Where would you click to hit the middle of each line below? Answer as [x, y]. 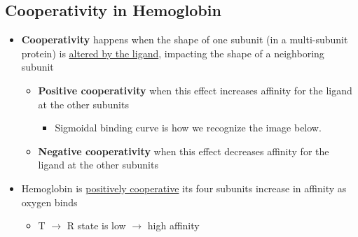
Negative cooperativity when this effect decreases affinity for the [184, 151]
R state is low [96, 225]
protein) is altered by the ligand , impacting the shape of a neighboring [173, 53]
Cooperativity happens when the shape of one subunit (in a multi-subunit [185, 39]
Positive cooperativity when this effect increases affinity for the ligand [195, 90]
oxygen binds [49, 202]
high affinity [173, 225]
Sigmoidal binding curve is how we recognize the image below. [188, 128]
